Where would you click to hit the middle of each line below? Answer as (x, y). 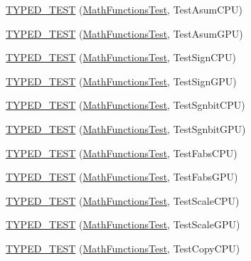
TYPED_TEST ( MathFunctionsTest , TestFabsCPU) (122, 153)
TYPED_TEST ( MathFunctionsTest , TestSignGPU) (121, 81)
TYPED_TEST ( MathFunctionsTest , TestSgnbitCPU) (125, 105)
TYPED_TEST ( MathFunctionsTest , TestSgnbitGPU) (126, 128)
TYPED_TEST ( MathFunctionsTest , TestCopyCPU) (123, 248)
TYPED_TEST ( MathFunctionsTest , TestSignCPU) (121, 57)
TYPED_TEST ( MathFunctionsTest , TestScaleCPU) (123, 200)
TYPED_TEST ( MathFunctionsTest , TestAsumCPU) (124, 9)
